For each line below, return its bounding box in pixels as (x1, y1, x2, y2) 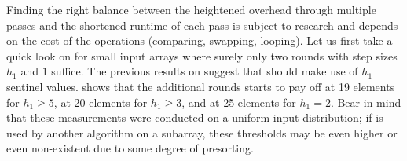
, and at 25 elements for (181, 93, 296, 110)
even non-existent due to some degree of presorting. (6, 140, 254, 156)
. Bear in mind (330, 93, 401, 110)
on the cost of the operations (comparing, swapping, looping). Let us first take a (6, 32, 393, 49)
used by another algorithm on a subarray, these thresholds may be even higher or (6, 124, 398, 141)
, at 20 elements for (53, 93, 148, 110)
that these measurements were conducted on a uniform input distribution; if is (6, 109, 383, 126)
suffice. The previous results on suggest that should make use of (51, 63, 358, 79)
